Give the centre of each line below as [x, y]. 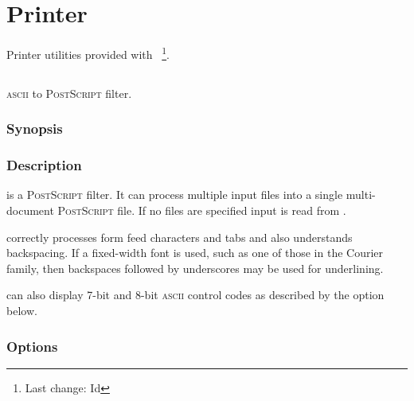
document [30, 210]
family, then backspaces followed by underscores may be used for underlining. [195, 268]
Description [44, 165]
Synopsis [35, 128]
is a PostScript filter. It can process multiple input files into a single [175, 195]
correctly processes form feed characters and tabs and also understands [180, 237]
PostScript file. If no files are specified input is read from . [202, 210]
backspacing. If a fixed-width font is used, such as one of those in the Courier [195, 253]
